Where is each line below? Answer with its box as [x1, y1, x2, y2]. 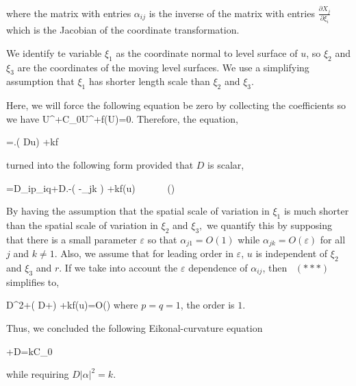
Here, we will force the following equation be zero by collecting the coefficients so [6, 98, 346, 112]
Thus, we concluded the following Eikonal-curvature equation [6, 321, 263, 335]
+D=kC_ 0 [6, 343, 53, 358]
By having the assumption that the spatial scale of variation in [6, 204, 270, 218]
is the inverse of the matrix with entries [149, 5, 315, 20]
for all [320, 232, 346, 246]
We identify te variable [6, 45, 102, 60]
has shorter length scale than [88, 74, 210, 88]
